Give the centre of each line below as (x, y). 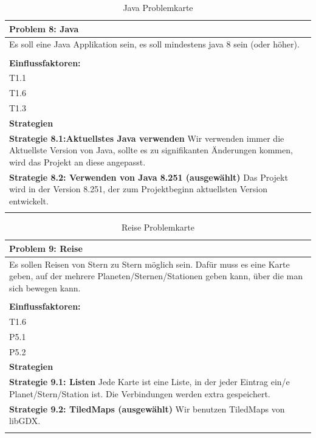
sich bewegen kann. (45, 287)
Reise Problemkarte (158, 227)
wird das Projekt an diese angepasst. (77, 162)
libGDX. (25, 421)
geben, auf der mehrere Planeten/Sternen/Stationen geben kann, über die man (156, 276)
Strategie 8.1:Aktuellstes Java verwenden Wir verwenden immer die (147, 138)
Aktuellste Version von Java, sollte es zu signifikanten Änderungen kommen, (151, 150)
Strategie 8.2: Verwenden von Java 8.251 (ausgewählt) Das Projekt (149, 177)
